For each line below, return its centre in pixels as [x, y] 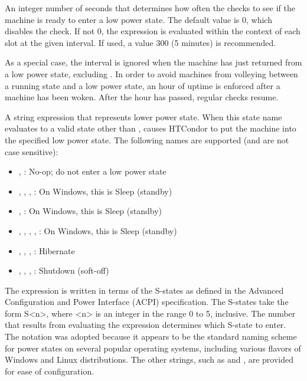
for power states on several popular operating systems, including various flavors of [153, 348]
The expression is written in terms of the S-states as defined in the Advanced [144, 290]
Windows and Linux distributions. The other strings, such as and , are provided [149, 359]
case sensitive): [32, 151]
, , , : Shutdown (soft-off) [64, 270]
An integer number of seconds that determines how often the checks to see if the [150, 8]
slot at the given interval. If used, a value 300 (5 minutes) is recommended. [141, 42]
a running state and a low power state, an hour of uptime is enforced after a [143, 85]
